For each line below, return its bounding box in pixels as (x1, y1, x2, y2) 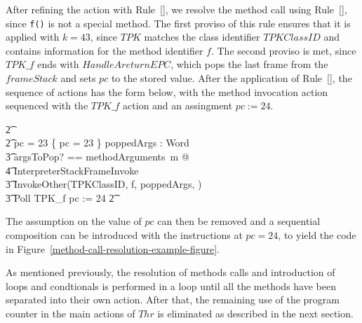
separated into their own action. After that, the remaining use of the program (6, 292, 340, 307)
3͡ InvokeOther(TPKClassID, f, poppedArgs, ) (6, 177, 202, 191)
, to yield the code (278, 227, 356, 242)
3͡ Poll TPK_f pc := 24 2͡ (6, 190, 114, 205)
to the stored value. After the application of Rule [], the (111, 71, 352, 85)
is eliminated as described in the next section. (157, 305, 354, 320)
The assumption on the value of (6, 214, 142, 228)
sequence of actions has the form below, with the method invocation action (6, 84, 328, 99)
